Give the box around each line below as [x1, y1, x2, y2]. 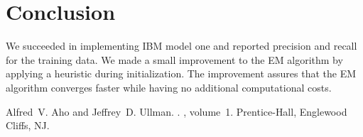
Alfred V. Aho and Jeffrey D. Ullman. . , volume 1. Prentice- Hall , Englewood [6, 104, 347, 119]
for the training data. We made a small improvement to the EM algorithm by [6, 52, 343, 67]
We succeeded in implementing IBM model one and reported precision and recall [6, 38, 357, 53]
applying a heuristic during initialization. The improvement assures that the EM [6, 66, 357, 81]
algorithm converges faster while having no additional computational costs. [6, 80, 332, 94]
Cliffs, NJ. [6, 118, 50, 133]
